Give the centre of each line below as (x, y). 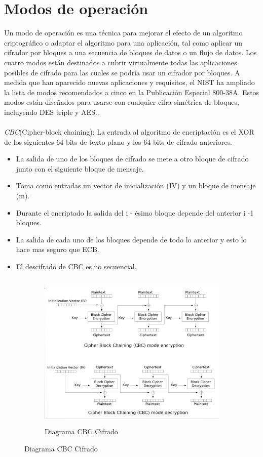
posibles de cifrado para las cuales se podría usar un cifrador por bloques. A (122, 72)
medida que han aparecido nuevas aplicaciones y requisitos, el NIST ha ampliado (129, 82)
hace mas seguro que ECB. (58, 249)
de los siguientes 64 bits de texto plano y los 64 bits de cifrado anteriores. (118, 141)
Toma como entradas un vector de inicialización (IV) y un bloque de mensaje (136, 185)
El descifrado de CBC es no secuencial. (76, 266)
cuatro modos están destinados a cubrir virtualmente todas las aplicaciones (121, 62)
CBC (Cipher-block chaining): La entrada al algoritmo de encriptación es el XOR (129, 132)
